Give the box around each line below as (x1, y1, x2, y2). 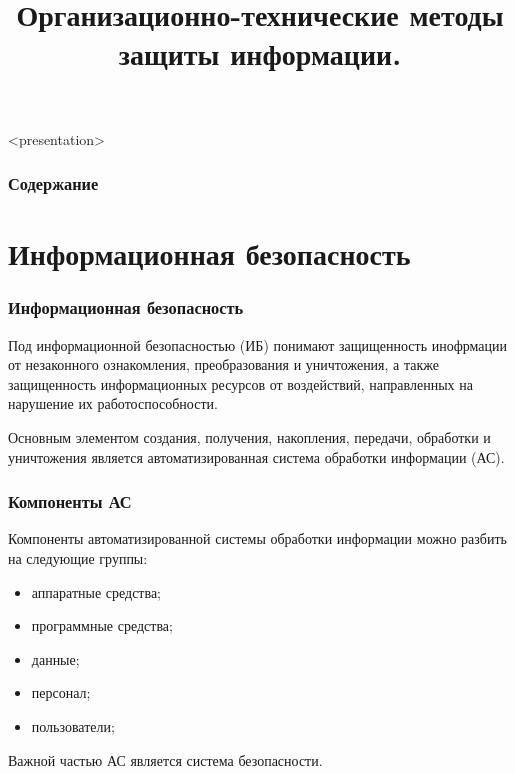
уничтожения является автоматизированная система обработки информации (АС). (8, 446, 505, 467)
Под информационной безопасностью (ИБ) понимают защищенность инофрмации (8, 334, 508, 355)
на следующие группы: (8, 547, 148, 568)
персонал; (31, 682, 91, 703)
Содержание (8, 171, 99, 196)
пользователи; (31, 715, 115, 736)
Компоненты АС (8, 489, 132, 514)
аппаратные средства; (31, 581, 161, 602)
